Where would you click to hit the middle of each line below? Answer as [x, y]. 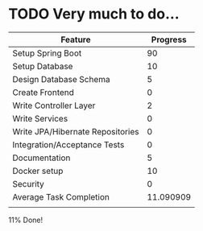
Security [28, 184]
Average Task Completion [61, 196]
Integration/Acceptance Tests [68, 144]
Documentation [41, 158]
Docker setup [38, 171]
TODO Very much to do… [94, 14]
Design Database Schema [61, 79]
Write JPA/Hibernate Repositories [76, 131]
